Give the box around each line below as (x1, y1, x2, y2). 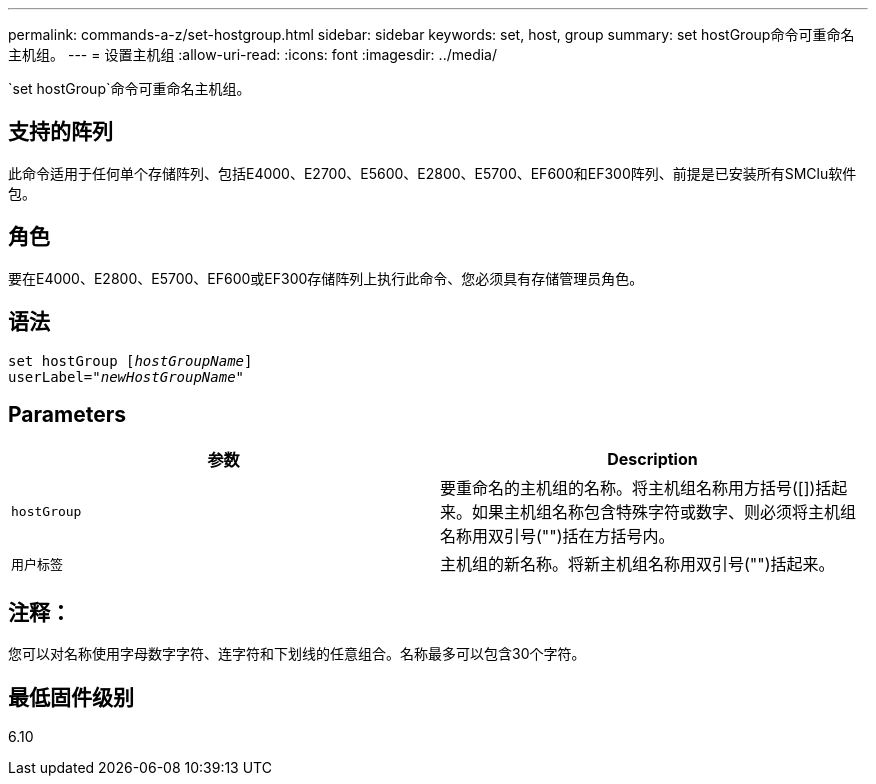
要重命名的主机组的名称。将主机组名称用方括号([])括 (440, 478, 832, 499)
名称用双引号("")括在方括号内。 (440, 526, 675, 547)
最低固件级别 (8, 684, 134, 710)
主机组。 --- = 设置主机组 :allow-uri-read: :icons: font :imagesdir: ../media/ (8, 46, 498, 63)
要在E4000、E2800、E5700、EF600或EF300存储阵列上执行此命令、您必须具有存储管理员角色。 (8, 269, 644, 287)
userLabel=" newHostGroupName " (8, 368, 245, 385)
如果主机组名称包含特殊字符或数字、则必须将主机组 (472, 502, 857, 523)
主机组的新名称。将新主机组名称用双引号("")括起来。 (440, 554, 835, 575)
